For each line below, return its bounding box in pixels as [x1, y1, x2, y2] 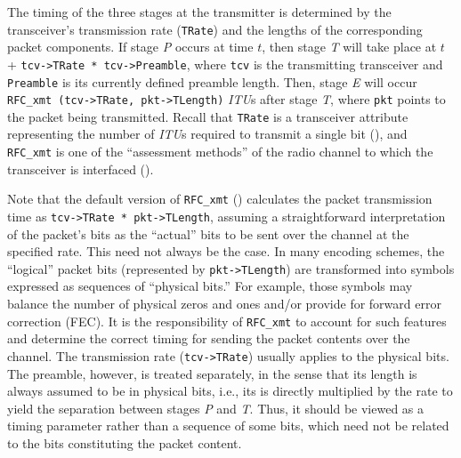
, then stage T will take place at [262, 37, 437, 56]
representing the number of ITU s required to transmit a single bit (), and [7, 125, 408, 143]
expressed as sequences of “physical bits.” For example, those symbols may [7, 277, 413, 295]
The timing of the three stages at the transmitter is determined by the [7, 3, 392, 20]
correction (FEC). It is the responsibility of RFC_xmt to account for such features [7, 311, 447, 330]
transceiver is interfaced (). [7, 159, 154, 178]
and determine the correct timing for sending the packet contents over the [7, 329, 410, 348]
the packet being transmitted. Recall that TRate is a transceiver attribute [7, 107, 408, 125]
